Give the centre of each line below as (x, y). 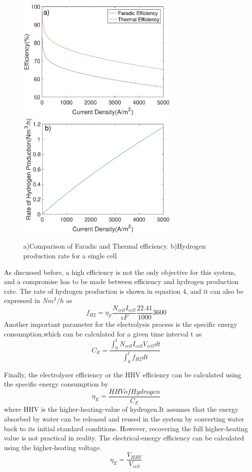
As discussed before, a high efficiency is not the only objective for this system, (120, 272)
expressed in (22, 300)
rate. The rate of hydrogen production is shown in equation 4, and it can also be (124, 291)
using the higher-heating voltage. (53, 447)
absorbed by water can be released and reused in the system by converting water (124, 418)
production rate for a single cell (70, 255)
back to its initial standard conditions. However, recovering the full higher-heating (126, 428)
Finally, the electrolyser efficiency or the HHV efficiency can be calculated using (123, 374)
